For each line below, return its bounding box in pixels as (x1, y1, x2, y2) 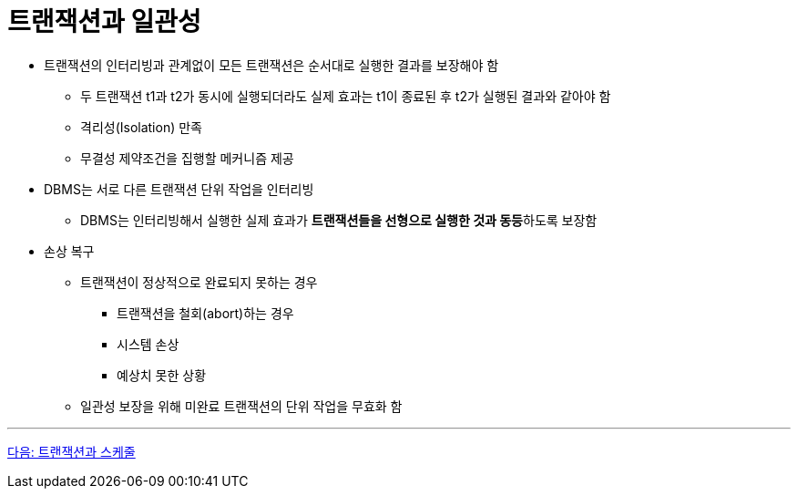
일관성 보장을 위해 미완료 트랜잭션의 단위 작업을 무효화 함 (80, 398, 403, 414)
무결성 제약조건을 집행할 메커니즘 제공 (80, 150, 294, 166)
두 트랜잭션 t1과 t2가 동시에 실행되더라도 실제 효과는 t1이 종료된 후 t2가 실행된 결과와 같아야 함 (80, 88, 611, 104)
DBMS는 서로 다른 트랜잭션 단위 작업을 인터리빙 (44, 181, 314, 197)
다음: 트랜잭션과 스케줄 (7, 443, 136, 460)
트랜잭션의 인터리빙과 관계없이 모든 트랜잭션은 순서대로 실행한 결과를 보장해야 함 (44, 57, 499, 73)
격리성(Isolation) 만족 (80, 119, 202, 135)
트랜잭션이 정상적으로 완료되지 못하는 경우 (80, 274, 318, 290)
